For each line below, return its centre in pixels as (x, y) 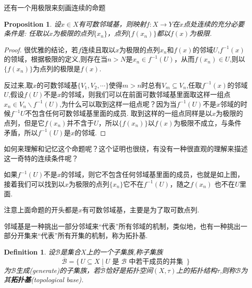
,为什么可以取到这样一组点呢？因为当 (118, 104)
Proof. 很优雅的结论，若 (41, 49)
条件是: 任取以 (27, 33)
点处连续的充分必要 (214, 24)
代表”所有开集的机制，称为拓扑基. (94, 235)
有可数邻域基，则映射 (112, 24)
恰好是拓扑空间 (129, 270)
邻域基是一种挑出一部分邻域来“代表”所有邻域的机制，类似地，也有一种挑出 (122, 226)
